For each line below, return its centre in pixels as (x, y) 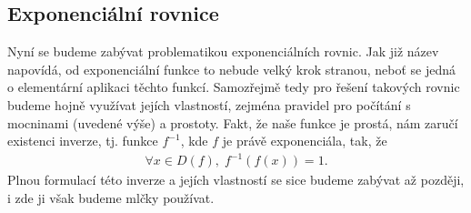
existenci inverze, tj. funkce (83, 141)
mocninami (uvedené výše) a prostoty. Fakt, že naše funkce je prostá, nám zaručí (233, 122)
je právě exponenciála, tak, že (305, 141)
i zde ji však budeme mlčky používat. (111, 197)
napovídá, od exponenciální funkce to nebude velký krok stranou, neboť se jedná (232, 69)
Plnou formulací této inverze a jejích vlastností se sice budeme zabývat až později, (236, 180)
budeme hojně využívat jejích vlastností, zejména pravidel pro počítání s (209, 104)
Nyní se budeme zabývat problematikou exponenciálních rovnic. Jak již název (223, 51)
